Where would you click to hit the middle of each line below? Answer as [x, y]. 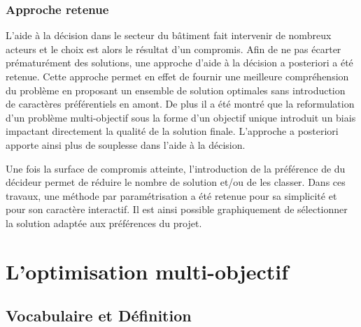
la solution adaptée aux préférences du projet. [104, 223]
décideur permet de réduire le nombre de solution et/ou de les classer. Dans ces [176, 182]
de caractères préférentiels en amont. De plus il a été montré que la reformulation [180, 104]
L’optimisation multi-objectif [147, 271]
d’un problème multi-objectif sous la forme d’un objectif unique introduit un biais [181, 117]
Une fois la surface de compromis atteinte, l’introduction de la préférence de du [176, 168]
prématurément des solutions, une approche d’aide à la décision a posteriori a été [179, 63]
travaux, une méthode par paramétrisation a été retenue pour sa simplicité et [171, 195]
